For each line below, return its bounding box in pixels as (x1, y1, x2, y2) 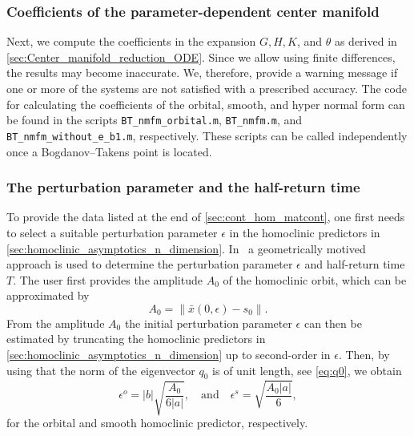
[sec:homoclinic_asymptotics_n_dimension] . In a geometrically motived (6, 240, 366, 256)
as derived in (334, 33, 397, 50)
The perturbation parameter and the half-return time (6, 177, 360, 197)
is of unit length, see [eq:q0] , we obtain (212, 361, 402, 378)
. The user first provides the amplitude (13, 271, 203, 288)
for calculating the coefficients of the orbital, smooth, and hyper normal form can (6, 95, 405, 112)
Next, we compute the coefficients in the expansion (6, 33, 256, 50)
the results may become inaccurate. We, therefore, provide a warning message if (6, 64, 398, 81)
